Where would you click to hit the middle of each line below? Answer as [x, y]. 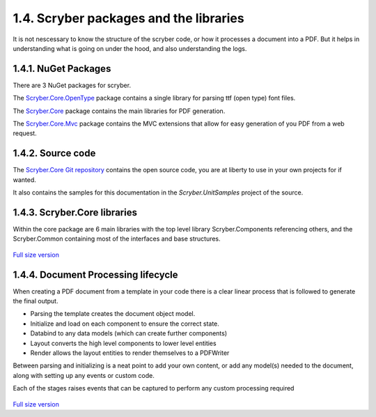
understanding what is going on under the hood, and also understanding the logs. [130, 48]
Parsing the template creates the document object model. [113, 314]
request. [25, 133]
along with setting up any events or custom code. [84, 375]
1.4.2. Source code [54, 153]
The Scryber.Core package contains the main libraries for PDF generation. [119, 111]
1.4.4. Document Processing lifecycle [95, 274]
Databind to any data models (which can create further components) [129, 333]
